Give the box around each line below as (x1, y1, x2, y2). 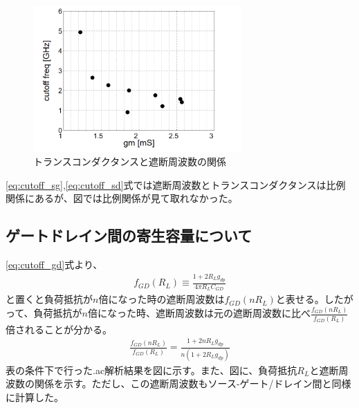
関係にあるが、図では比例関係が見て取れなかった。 (6, 191, 238, 205)
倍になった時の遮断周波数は (98, 292, 225, 306)
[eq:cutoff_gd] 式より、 (6, 257, 103, 272)
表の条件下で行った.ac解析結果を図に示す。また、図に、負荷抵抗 (6, 362, 297, 377)
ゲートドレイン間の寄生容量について (6, 225, 252, 246)
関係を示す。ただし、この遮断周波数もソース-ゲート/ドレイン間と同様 (34, 376, 351, 391)
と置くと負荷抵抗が (6, 292, 93, 306)
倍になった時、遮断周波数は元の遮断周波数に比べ (88, 306, 311, 320)
